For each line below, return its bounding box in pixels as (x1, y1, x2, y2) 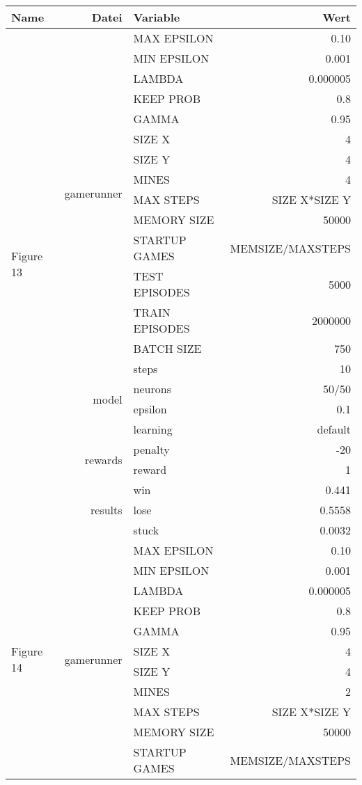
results (90, 502, 123, 518)
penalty (133, 441, 170, 457)
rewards (84, 451, 123, 468)
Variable (133, 9, 180, 25)
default (317, 421, 351, 437)
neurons (133, 381, 171, 397)
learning (133, 421, 173, 437)
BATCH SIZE (133, 340, 202, 356)
